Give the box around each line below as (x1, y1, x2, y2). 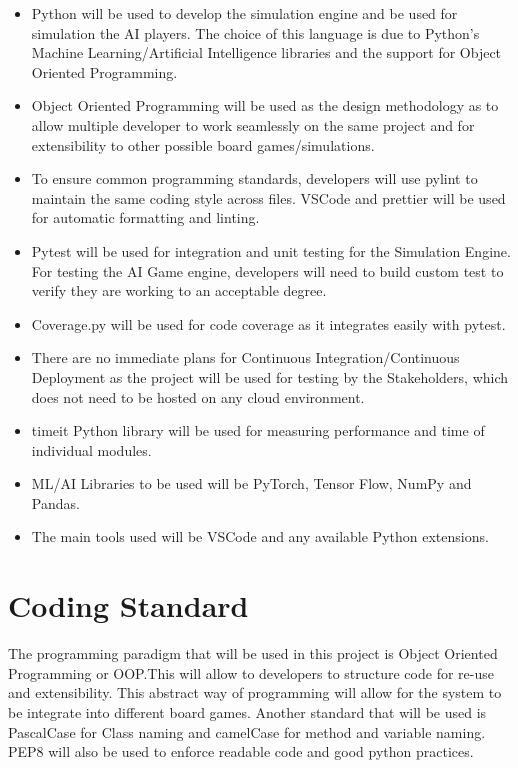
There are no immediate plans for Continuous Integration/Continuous (31, 347, 460, 368)
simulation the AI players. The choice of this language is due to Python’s (31, 22, 480, 43)
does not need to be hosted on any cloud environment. (31, 386, 365, 407)
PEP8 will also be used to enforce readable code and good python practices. (8, 741, 474, 762)
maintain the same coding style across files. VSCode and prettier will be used (31, 187, 506, 208)
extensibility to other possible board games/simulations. (31, 134, 375, 155)
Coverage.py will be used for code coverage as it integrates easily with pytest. (31, 313, 506, 334)
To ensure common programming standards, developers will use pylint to (31, 168, 478, 189)
